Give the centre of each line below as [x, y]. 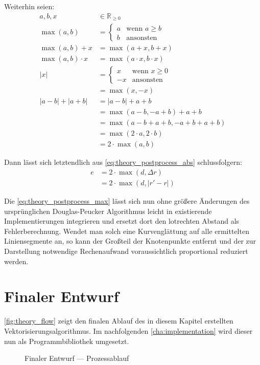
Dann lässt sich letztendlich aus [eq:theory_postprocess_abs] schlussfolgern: [123, 162]
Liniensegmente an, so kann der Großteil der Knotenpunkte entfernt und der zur [130, 241]
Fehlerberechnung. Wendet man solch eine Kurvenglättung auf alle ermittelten [127, 231]
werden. [16, 261]
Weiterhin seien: [29, 6]
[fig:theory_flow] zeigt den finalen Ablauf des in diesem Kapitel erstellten [119, 321]
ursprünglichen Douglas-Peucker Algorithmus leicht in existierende [108, 211]
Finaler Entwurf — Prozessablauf [77, 358]
